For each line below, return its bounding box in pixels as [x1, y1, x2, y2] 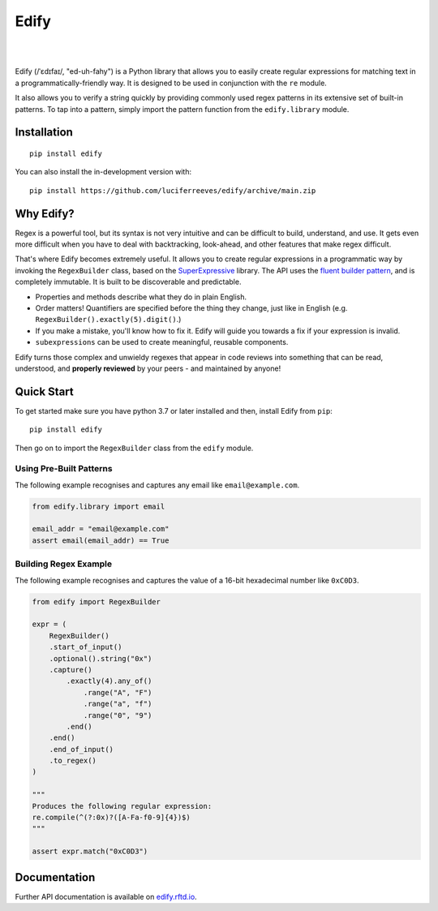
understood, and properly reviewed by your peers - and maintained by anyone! [15, 363, 281, 373]
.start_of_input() [49, 642, 122, 652]
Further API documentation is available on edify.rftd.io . [15, 892, 198, 901]
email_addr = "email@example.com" [32, 524, 170, 534]
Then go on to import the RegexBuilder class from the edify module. [15, 443, 254, 453]
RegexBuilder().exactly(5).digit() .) [35, 315, 182, 324]
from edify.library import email [32, 501, 165, 511]
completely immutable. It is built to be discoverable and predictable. [15, 277, 242, 287]
